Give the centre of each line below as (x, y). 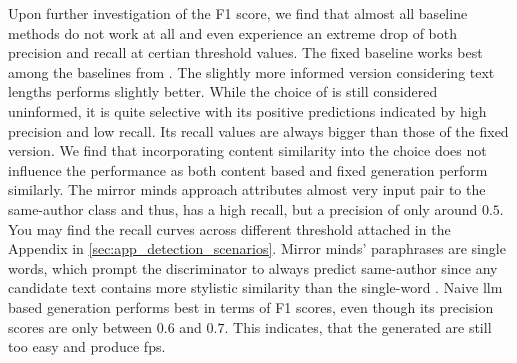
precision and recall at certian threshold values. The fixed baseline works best (245, 52)
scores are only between (80, 326)
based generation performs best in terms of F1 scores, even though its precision (251, 306)
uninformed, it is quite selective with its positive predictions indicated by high (247, 110)
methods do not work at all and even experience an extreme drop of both (233, 32)
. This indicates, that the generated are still (358, 326)
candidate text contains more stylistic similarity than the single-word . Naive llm (255, 287)
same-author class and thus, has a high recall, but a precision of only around (243, 208)
